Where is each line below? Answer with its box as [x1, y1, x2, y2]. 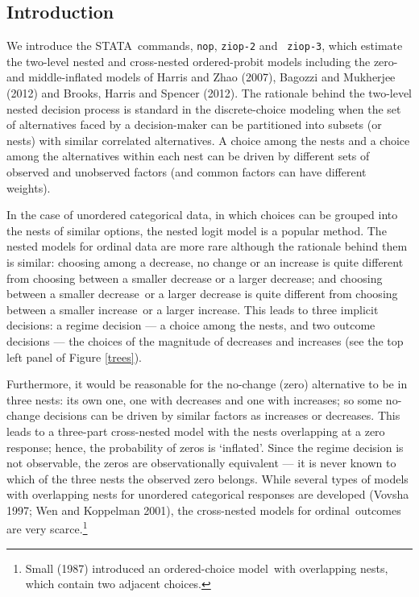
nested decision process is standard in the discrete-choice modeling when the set [6, 100, 401, 117]
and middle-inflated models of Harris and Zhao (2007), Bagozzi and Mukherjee [6, 68, 396, 85]
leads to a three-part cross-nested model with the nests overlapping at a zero [6, 422, 385, 439]
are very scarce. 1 [6, 518, 88, 537]
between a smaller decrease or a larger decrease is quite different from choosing [6, 285, 398, 302]
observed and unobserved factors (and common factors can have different [6, 164, 367, 180]
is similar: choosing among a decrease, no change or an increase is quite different [6, 253, 404, 270]
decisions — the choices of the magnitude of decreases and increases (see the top [6, 332, 404, 349]
